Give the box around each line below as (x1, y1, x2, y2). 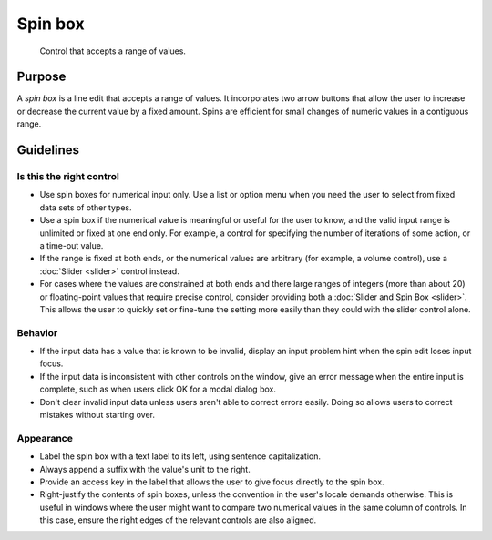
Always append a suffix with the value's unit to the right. (39, 464, 251, 474)
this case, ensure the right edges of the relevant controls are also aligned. (39, 515, 317, 525)
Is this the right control (16, 170, 120, 183)
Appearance (16, 432, 73, 444)
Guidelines (16, 142, 79, 158)
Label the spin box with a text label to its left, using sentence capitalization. (39, 451, 321, 462)
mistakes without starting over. (39, 410, 155, 420)
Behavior (16, 326, 58, 339)
